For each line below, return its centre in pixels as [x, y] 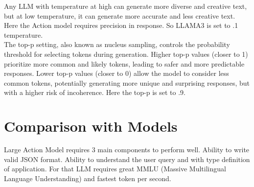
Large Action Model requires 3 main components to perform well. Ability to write [127, 150]
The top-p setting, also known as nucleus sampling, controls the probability [117, 44]
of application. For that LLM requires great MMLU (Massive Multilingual [115, 169]
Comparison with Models [91, 126]
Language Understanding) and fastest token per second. [88, 178]
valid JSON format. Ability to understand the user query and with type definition [127, 159]
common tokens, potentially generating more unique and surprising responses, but [127, 82]
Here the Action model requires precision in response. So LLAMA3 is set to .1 [121, 25]
